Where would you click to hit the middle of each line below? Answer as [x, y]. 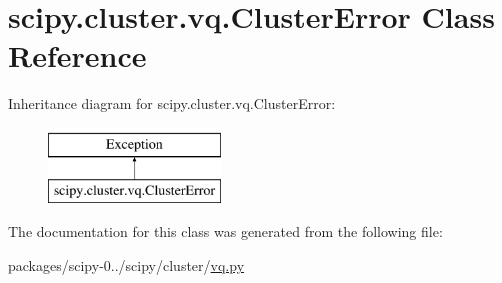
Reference [77, 55]
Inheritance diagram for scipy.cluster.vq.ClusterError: [172, 103]
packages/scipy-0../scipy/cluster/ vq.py [126, 264]
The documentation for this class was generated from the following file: [225, 231]
